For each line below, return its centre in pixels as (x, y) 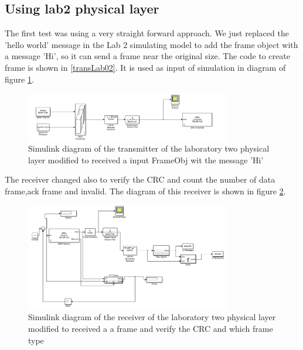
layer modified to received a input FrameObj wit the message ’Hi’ (146, 159)
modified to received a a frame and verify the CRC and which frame (151, 329)
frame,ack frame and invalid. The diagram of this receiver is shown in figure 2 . (145, 191)
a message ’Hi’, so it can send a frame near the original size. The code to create (147, 56)
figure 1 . (19, 79)
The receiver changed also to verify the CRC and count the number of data (140, 179)
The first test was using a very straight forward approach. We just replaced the (147, 33)
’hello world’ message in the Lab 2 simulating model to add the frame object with (151, 44)
